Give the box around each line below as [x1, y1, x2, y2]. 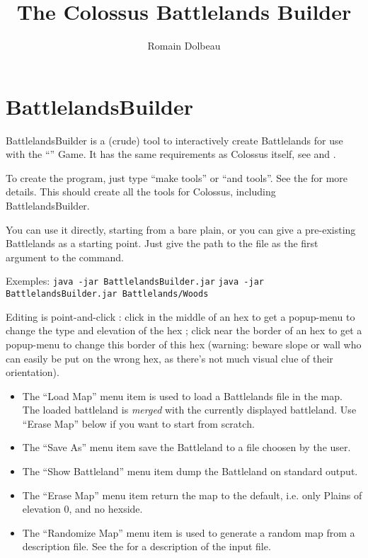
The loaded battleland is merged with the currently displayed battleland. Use [22, 402, 357, 417]
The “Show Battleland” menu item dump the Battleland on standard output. [22, 464, 358, 479]
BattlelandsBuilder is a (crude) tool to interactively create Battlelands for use [6, 132, 343, 147]
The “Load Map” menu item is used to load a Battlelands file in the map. [22, 388, 343, 403]
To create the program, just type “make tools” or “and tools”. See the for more [6, 170, 348, 185]
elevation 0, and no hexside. [22, 501, 143, 516]
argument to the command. [6, 249, 124, 264]
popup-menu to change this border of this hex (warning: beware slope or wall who [6, 336, 362, 351]
